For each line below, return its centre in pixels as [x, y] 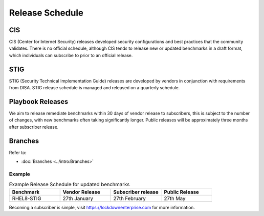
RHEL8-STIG [27, 198]
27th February [130, 198]
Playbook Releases [39, 102]
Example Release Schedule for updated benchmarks [69, 184]
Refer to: [18, 152]
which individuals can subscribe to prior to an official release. [71, 55]
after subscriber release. [34, 127]
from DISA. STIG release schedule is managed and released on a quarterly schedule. [94, 88]
